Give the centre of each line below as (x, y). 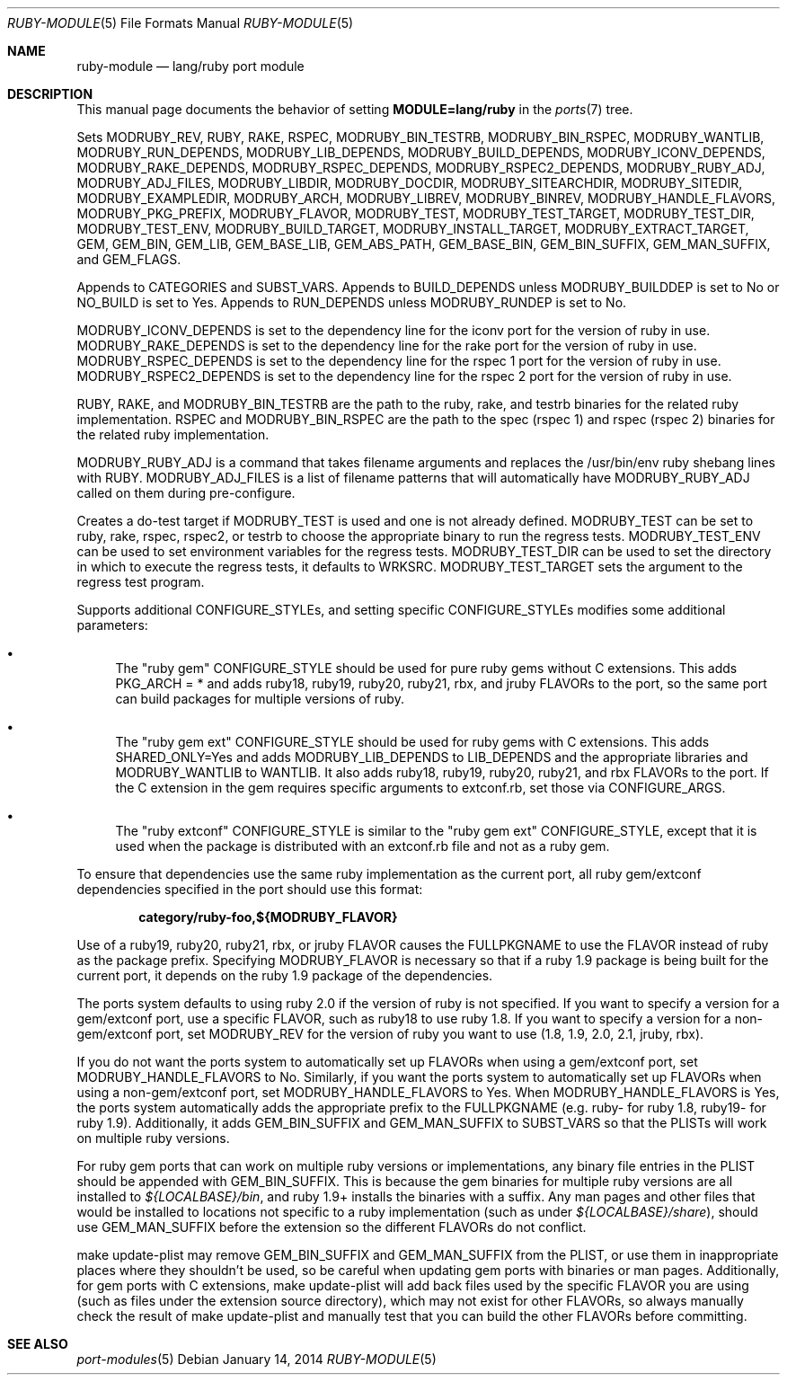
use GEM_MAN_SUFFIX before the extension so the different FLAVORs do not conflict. (332, 1227)
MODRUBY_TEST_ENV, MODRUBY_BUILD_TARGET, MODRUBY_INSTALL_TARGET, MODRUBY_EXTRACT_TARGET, (413, 229)
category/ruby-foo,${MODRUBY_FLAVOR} (268, 917)
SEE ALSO (38, 1344)
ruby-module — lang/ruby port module (190, 66)
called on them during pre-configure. (186, 493)
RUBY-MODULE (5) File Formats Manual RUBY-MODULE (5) (181, 23)
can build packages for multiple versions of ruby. (260, 699)
